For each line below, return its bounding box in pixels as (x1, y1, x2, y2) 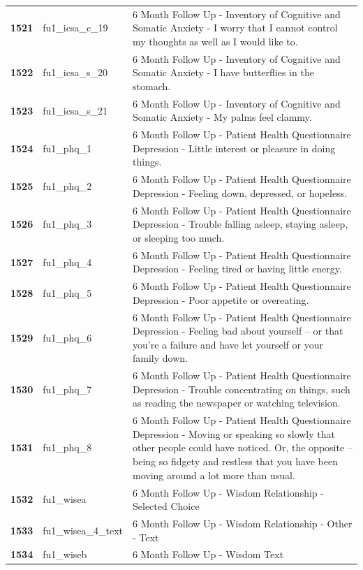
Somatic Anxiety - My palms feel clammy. (133, 110, 312, 124)
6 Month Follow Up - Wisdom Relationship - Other (133, 516, 353, 530)
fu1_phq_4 (43, 254, 92, 269)
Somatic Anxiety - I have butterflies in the (133, 65, 314, 80)
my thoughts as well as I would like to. (133, 34, 298, 48)
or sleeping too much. (133, 230, 225, 244)
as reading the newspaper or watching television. (133, 395, 341, 410)
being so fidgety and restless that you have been (133, 454, 338, 469)
